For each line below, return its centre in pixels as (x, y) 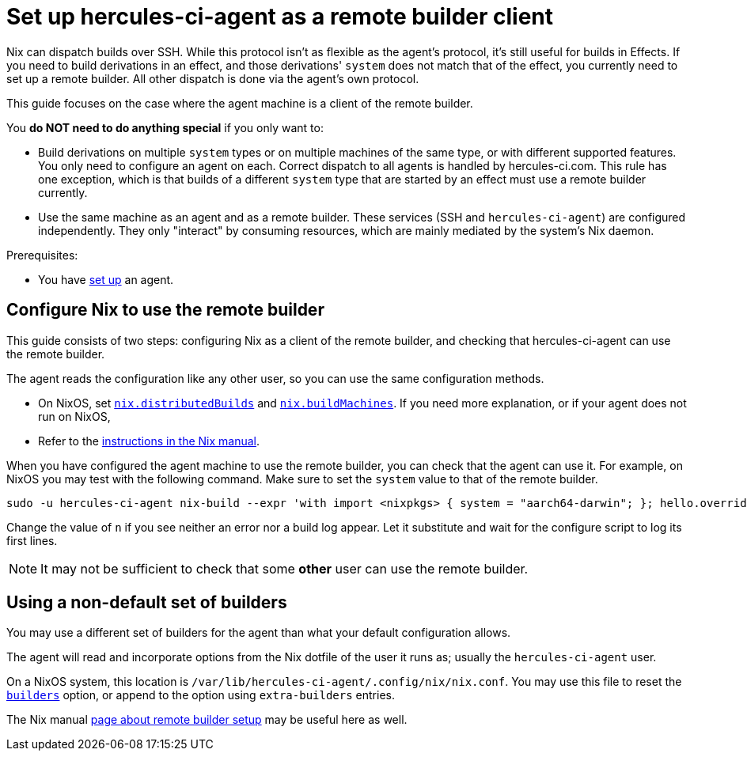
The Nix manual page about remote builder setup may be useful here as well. (207, 720)
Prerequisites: (42, 255)
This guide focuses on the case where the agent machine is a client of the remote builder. (240, 103)
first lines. (32, 540)
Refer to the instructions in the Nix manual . (149, 441)
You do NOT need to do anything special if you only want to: (165, 127)
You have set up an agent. (106, 279)
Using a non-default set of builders (147, 603)
